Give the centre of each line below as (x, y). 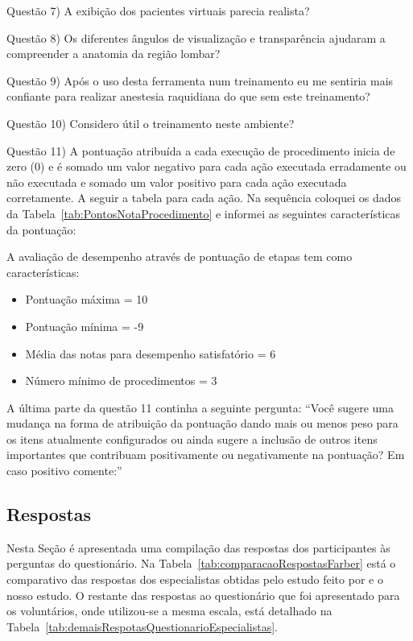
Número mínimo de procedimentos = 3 (121, 380)
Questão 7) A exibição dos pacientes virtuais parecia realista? (158, 10)
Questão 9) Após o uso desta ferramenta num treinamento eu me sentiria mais (200, 80)
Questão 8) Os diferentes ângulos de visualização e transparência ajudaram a (196, 37)
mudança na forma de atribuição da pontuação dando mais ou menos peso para (202, 423)
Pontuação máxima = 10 (87, 299)
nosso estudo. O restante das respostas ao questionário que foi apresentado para (203, 595)
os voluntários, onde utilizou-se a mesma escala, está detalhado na (169, 611)
